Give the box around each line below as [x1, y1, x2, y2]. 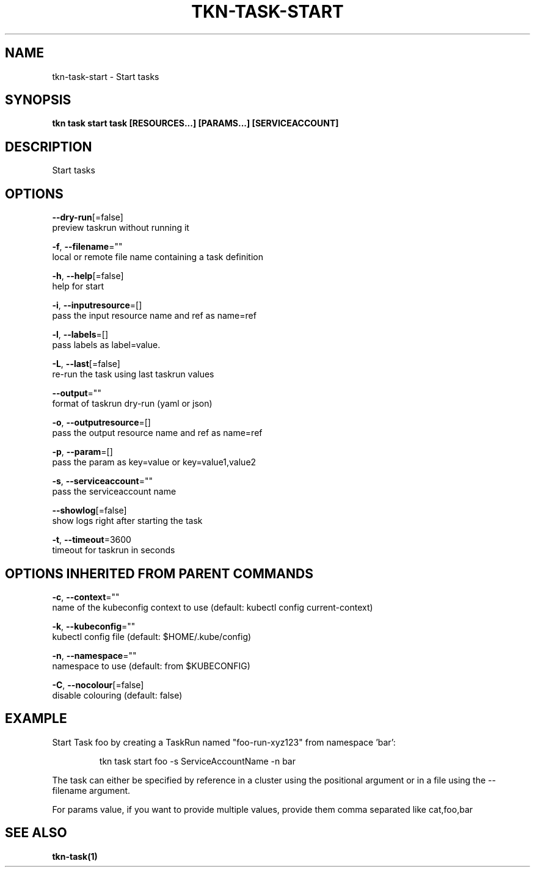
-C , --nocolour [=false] [52, 679, 144, 690]
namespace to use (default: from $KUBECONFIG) [52, 660, 250, 671]
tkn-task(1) [52, 851, 98, 862]
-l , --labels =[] [52, 329, 109, 340]
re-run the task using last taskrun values [52, 369, 214, 380]
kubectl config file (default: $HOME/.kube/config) [52, 631, 252, 642]
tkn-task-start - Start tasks [52, 71, 159, 82]
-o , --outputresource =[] [52, 417, 151, 428]
